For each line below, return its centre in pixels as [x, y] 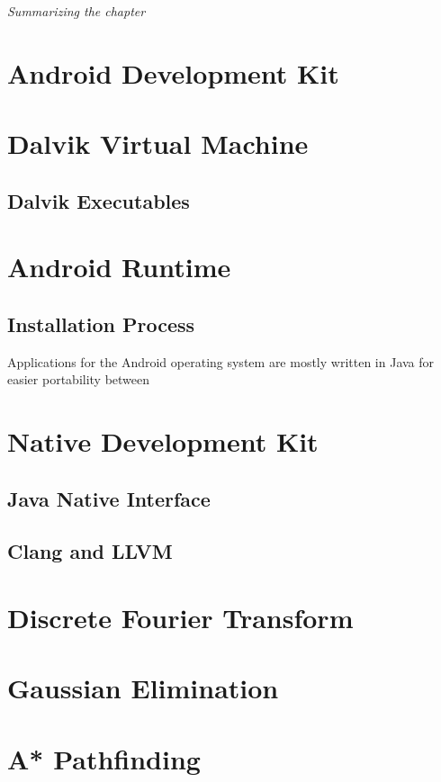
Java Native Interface [109, 498]
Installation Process [101, 324]
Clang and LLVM [90, 551]
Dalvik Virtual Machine [158, 144]
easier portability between [79, 379]
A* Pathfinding [104, 758]
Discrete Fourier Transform [180, 618]
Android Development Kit [173, 72]
